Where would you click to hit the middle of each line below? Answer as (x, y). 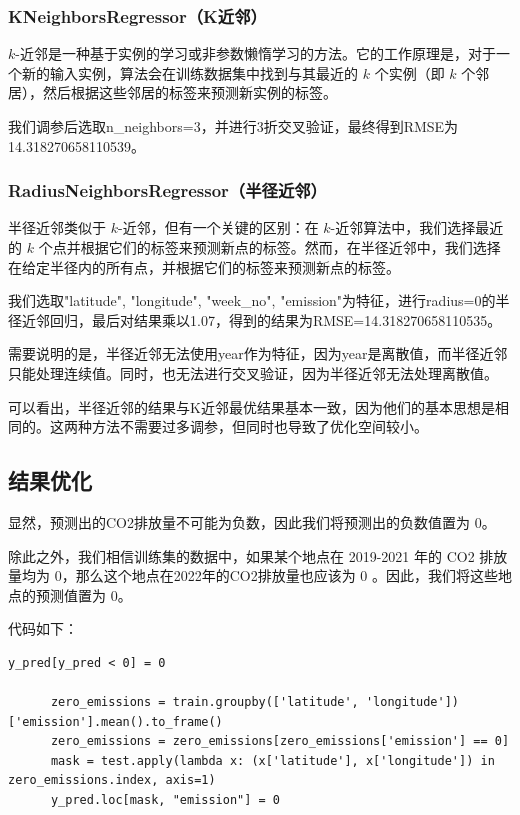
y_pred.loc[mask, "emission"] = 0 (165, 800)
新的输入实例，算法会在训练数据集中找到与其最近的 (189, 72)
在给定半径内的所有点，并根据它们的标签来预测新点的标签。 (204, 266)
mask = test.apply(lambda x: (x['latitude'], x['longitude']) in (272, 760)
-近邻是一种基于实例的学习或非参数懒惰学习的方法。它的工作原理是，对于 (255, 53)
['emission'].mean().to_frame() (115, 721)
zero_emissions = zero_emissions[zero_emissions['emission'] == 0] (280, 741)
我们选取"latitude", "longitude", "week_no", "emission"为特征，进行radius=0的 (252, 300)
